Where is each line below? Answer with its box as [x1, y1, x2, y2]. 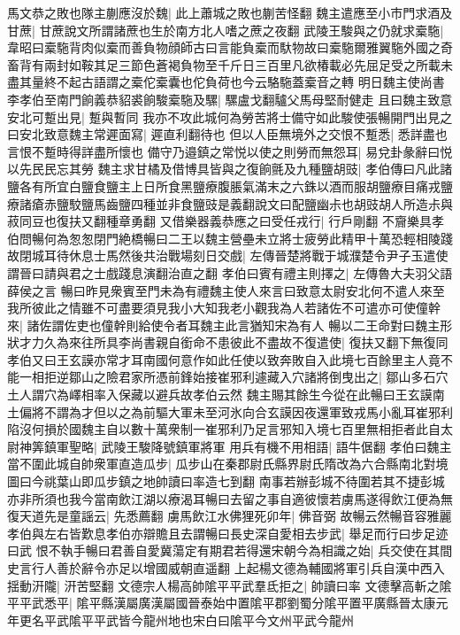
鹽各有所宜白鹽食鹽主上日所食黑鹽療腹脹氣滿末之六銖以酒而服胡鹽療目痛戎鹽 [7, 176, 453, 195]
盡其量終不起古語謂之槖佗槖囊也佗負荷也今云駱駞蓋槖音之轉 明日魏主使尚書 [7, 73, 445, 91]
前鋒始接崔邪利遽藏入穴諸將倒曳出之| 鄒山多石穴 [167, 368, 448, 386]
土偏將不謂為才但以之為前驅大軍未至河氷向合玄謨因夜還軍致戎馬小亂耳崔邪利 [7, 402, 453, 421]
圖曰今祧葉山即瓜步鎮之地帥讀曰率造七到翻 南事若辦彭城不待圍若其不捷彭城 [7, 472, 445, 491]
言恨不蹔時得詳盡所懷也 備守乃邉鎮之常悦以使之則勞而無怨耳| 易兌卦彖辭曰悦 [7, 142, 453, 160]
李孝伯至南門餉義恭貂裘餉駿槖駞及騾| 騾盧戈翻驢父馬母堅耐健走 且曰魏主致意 [7, 89, 453, 108]
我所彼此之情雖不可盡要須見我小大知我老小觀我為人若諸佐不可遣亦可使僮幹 [7, 298, 441, 317]
